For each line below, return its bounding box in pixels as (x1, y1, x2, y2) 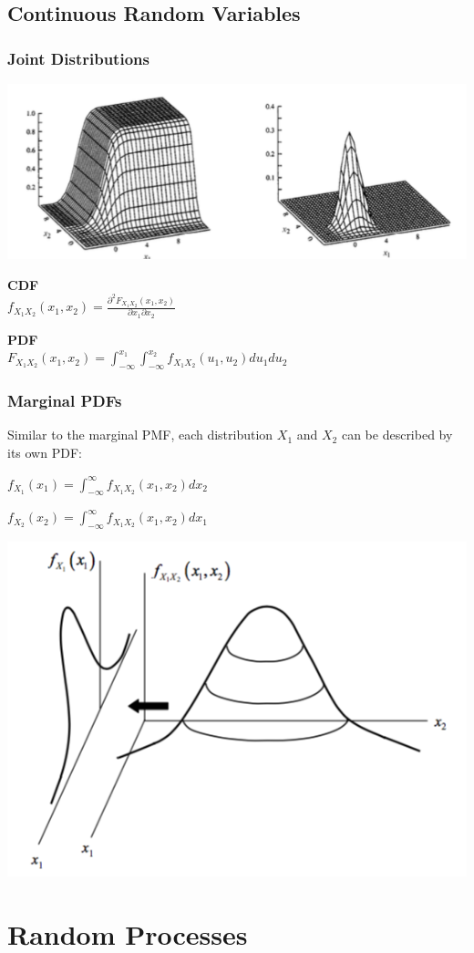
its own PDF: (7, 443, 82, 462)
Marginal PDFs (7, 389, 122, 412)
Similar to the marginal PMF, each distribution (7, 425, 273, 444)
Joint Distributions (7, 47, 149, 69)
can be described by (341, 425, 453, 444)
